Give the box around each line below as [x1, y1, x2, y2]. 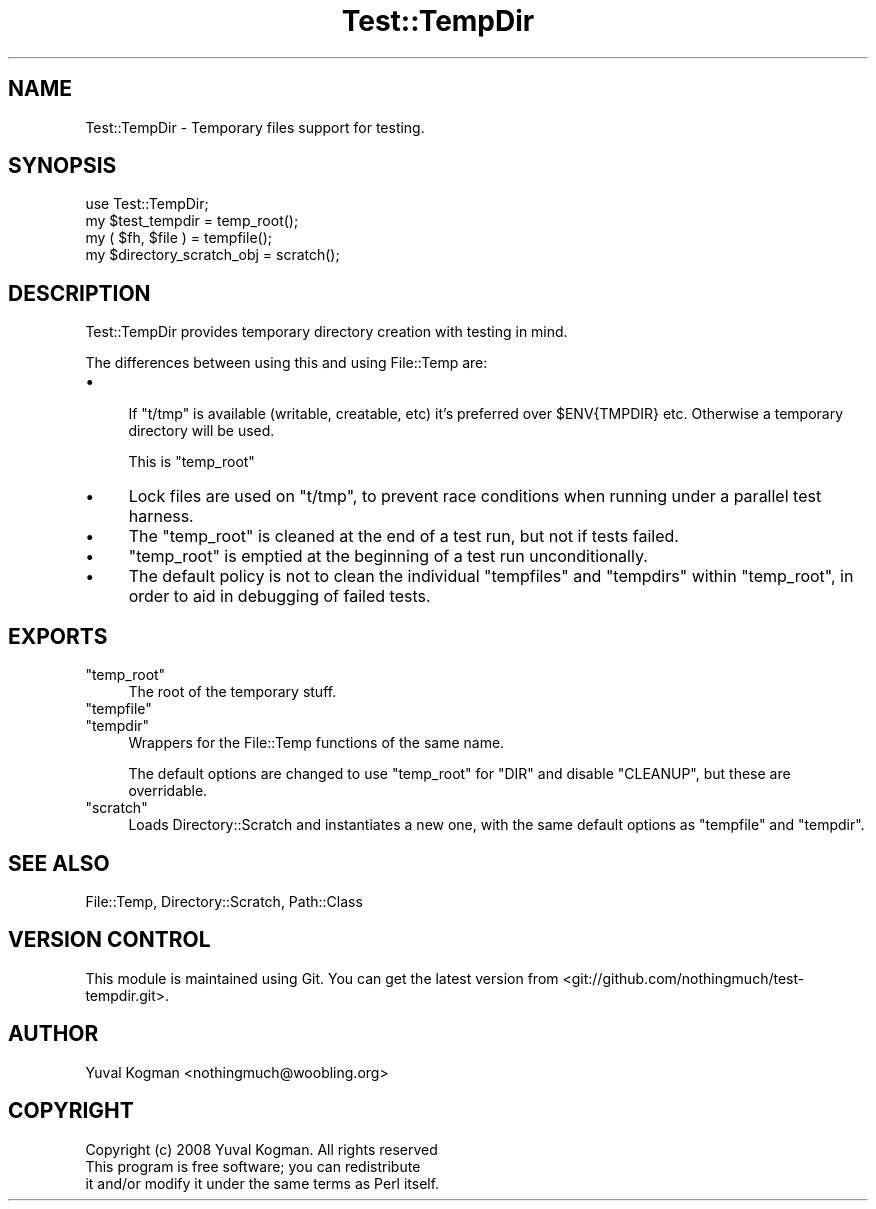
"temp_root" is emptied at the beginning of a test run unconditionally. [128, 546, 648, 567]
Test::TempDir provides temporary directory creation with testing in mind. [85, 323, 568, 341]
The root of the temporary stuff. [128, 683, 337, 701]
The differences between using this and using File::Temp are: [85, 354, 488, 372]
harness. [128, 506, 194, 527]
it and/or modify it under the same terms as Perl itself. [85, 1174, 440, 1192]
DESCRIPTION [8, 280, 151, 306]
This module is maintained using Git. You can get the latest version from [85, 969, 559, 987]
